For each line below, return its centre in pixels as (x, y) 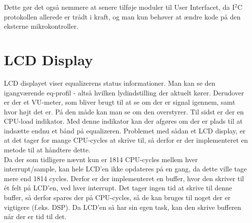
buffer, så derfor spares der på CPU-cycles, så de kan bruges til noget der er (117, 197)
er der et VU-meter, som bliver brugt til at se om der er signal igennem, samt (120, 102)
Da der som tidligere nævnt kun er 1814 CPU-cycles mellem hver (101, 159)
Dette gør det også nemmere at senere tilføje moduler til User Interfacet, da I (119, 7)
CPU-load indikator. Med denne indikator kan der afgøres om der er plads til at (123, 121)
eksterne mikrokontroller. (41, 26)
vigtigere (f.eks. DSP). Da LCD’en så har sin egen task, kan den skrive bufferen (123, 207)
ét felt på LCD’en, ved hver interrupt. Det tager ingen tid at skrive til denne (118, 188)
